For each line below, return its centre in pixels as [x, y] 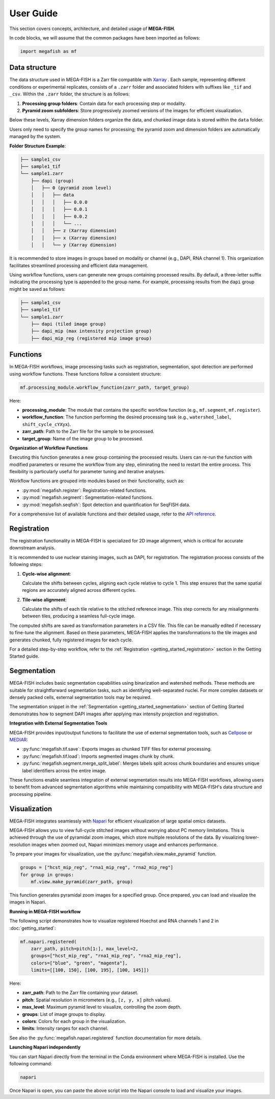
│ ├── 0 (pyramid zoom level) [71, 188]
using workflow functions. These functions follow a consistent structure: [85, 374]
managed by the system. [35, 136]
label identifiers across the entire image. [64, 770]
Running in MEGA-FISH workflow [45, 911]
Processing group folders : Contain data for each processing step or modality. [104, 103]
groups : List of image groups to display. [64, 1014]
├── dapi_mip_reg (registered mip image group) [91, 338]
